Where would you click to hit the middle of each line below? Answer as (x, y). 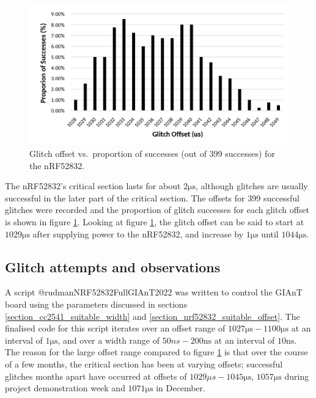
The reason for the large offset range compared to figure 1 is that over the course (156, 352)
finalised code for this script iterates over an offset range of (115, 328)
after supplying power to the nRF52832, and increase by (138, 233)
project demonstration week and (65, 388)
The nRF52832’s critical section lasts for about (93, 186)
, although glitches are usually (252, 186)
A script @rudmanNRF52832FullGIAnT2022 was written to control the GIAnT (154, 292)
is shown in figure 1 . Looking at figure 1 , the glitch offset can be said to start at (155, 221)
